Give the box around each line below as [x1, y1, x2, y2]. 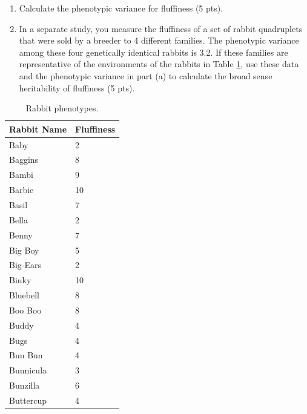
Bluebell [9, 289, 39, 301]
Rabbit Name [9, 122, 67, 135]
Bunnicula [9, 364, 47, 376]
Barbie [9, 183, 34, 196]
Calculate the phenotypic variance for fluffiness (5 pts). [19, 2, 223, 14]
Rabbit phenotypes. [25, 102, 99, 114]
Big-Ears [9, 258, 42, 271]
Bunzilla [9, 379, 40, 392]
